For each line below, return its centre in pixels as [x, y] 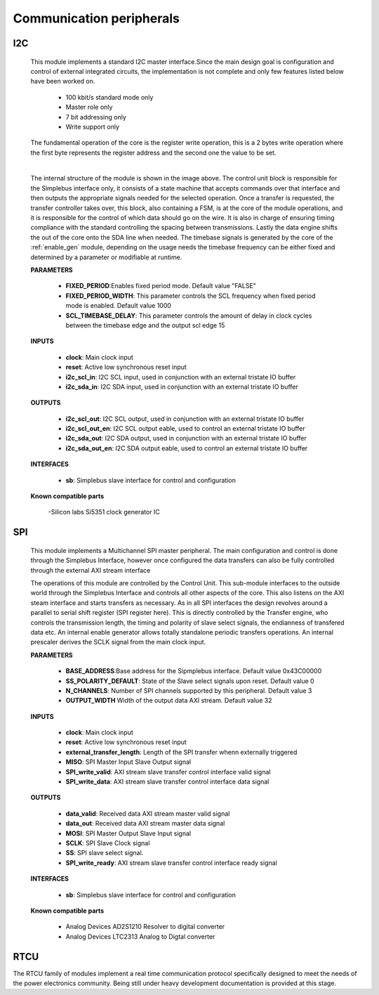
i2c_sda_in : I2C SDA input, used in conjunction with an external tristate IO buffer [182, 386]
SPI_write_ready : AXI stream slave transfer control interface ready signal [171, 863]
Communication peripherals [97, 18]
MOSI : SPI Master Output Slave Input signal [128, 833]
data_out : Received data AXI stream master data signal [145, 824]
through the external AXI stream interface [91, 570]
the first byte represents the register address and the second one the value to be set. [153, 152]
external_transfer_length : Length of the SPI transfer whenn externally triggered [181, 752]
